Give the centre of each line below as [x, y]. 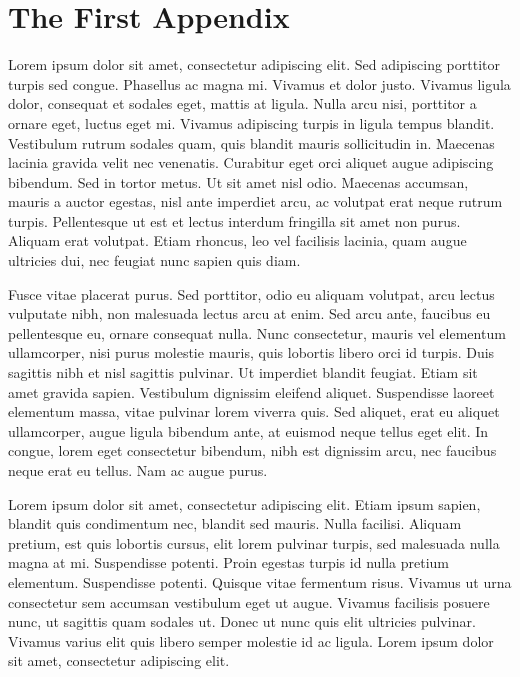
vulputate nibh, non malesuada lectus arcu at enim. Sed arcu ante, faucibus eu [249, 313]
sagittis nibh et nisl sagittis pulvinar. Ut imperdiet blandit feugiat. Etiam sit [243, 372]
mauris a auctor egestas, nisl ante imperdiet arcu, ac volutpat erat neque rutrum [255, 201]
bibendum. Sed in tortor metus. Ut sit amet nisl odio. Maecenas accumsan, [238, 181]
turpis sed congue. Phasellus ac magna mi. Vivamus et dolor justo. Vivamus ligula [259, 83]
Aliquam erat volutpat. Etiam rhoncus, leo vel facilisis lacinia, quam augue [237, 240]
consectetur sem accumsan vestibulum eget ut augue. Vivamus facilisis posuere [249, 601]
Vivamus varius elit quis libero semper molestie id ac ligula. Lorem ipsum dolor [251, 640]
